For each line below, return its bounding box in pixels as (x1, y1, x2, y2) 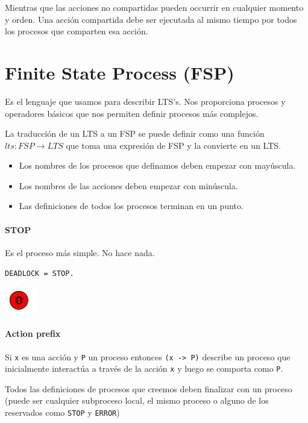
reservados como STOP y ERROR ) (5, 406, 120, 418)
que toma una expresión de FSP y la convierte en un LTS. (66, 139, 281, 151)
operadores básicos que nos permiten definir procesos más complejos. (5, 107, 259, 119)
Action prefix (5, 327, 61, 340)
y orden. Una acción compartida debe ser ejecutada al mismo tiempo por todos (5, 13, 297, 25)
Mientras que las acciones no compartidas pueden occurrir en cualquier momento (5, 1, 304, 13)
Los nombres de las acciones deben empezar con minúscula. (19, 179, 238, 192)
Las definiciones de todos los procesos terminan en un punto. (19, 199, 244, 212)
